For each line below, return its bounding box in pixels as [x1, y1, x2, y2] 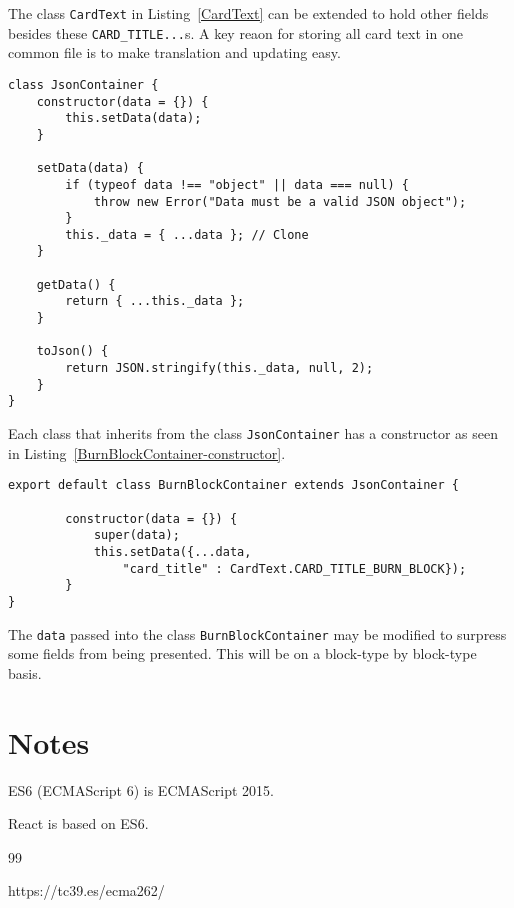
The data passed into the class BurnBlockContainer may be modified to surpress [8, 623, 507, 644]
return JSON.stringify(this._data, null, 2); [65, 361, 374, 376]
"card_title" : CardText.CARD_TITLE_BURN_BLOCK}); [122, 561, 467, 576]
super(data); [93, 528, 180, 543]
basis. [8, 662, 42, 683]
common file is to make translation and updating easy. [8, 42, 341, 63]
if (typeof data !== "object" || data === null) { [65, 177, 409, 192]
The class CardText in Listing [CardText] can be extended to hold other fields [8, 3, 489, 23]
